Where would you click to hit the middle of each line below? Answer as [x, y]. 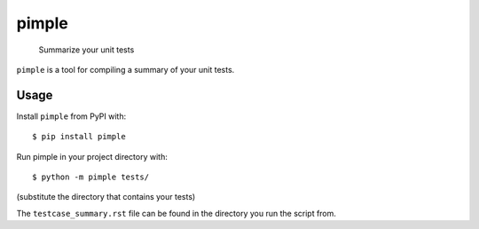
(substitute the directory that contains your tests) [106, 197]
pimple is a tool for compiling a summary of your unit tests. [126, 69]
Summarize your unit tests [86, 50]
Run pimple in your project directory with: [92, 156]
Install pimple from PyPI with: [71, 116]
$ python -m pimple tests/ [91, 177]
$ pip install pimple [79, 137]
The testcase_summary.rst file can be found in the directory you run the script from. [177, 213]
